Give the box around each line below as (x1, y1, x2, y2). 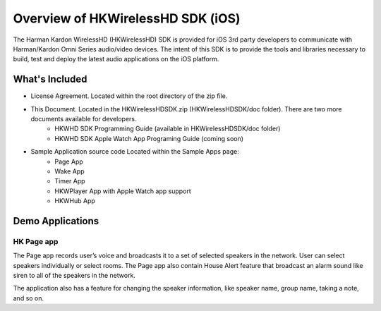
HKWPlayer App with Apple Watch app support (54, 187, 192, 195)
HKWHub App (54, 197, 95, 205)
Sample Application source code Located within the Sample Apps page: (30, 147, 239, 156)
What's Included (13, 73, 87, 85)
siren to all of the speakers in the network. (13, 272, 135, 280)
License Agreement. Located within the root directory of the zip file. (30, 92, 228, 100)
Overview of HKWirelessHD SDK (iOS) (13, 11, 241, 26)
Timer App (54, 177, 85, 185)
